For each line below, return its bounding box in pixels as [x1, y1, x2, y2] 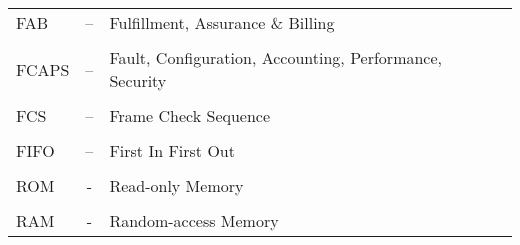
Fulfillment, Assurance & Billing [109, 11, 335, 34]
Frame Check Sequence [109, 104, 271, 127]
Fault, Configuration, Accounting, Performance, [109, 46, 443, 69]
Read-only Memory [109, 174, 244, 197]
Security [109, 69, 167, 92]
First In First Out [109, 139, 235, 162]
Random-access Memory [109, 209, 279, 232]
